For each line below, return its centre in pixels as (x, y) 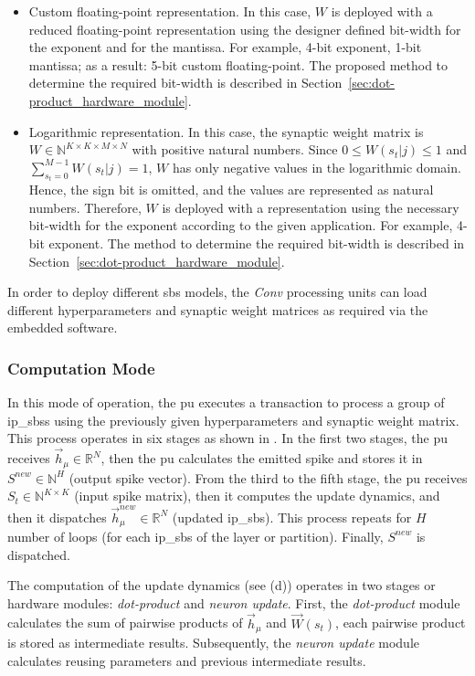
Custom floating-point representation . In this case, (170, 11)
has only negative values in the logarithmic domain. (317, 167)
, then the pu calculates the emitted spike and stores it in (262, 458)
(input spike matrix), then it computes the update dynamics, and (257, 496)
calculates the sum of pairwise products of (125, 623)
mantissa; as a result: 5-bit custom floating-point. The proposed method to (238, 64)
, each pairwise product (401, 623)
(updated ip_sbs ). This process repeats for (292, 517)
